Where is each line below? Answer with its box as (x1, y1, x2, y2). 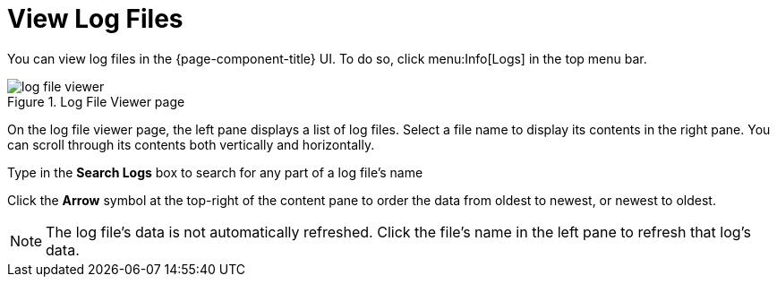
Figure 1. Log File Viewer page (7, 93, 185, 109)
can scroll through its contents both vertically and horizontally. (7, 136, 375, 152)
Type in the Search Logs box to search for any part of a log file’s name (7, 164, 423, 180)
